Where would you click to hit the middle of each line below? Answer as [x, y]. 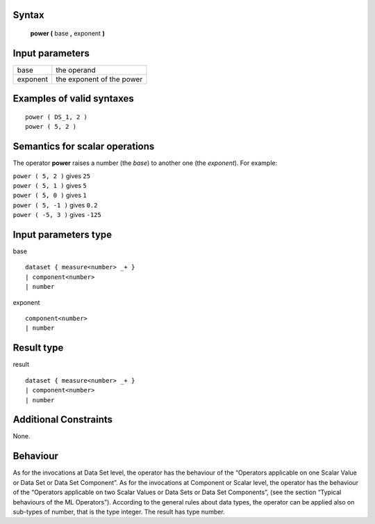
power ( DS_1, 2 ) [57, 117]
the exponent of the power [99, 79]
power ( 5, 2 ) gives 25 [51, 176]
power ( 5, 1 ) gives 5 [50, 186]
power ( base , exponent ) [68, 33]
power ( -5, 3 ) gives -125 [57, 215]
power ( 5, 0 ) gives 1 [50, 196]
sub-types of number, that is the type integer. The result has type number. [119, 511]
